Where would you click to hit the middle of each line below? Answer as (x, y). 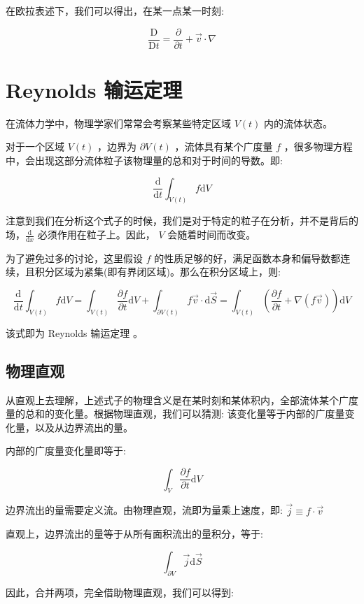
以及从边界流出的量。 (84, 427)
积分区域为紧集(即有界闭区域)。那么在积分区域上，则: (157, 272)
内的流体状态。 (299, 123)
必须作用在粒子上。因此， (96, 235)
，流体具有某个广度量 (224, 146)
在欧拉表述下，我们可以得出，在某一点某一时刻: (115, 10)
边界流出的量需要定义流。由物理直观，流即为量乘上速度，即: (144, 510)
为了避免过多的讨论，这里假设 (74, 258)
